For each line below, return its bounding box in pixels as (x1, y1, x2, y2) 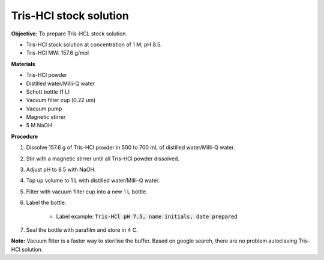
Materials (11, 60, 35, 67)
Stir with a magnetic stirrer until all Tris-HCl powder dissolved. (26, 155, 179, 162)
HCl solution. (11, 246, 43, 253)
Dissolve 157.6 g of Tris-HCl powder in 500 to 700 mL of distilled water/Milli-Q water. (26, 144, 235, 151)
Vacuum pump (26, 105, 62, 112)
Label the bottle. (26, 199, 67, 207)
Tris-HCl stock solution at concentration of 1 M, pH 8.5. (26, 41, 162, 48)
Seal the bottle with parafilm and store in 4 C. (26, 226, 138, 234)
